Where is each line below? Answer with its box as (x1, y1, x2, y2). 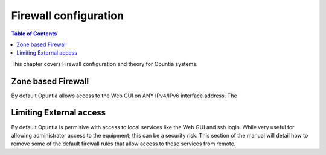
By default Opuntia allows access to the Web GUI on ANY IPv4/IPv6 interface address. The (11, 92, 238, 99)
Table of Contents (11, 30, 57, 37)
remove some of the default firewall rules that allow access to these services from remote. (11, 140, 236, 147)
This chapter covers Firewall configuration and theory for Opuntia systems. (11, 60, 198, 67)
